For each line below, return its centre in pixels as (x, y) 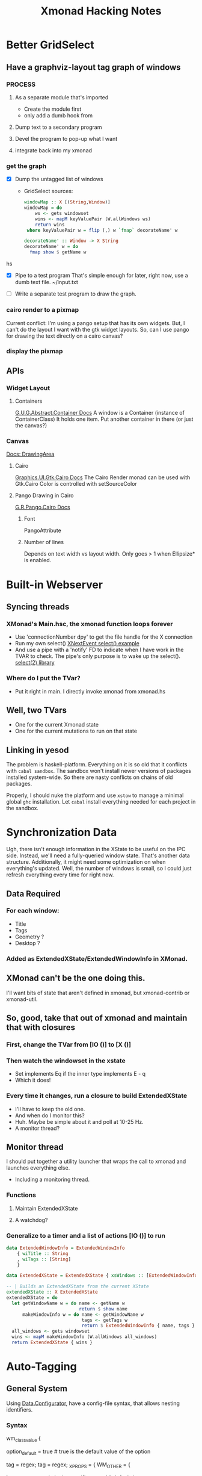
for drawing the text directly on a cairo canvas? (65, 336)
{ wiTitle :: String (43, 1253)
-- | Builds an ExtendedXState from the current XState (78, 1286)
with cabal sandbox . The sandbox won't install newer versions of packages (99, 771)
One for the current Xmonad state (57, 725)
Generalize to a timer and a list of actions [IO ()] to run (86, 1235)
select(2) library (35, 663)
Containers (29, 401)
